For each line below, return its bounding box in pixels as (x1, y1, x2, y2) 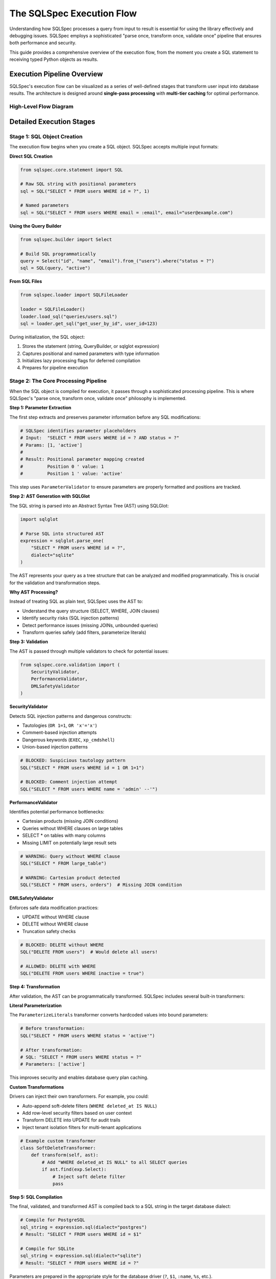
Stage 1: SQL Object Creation (9, 133, 83, 140)
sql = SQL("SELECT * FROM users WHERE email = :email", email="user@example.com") (20, 210, 234, 215)
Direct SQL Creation (9, 153, 53, 159)
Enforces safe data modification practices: (9, 905, 99, 911)
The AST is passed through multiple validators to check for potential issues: (9, 648, 169, 654)
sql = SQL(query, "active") (20, 265, 90, 271)
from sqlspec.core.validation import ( (20, 661, 120, 668)
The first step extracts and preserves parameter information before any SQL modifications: (9, 414, 201, 420)
